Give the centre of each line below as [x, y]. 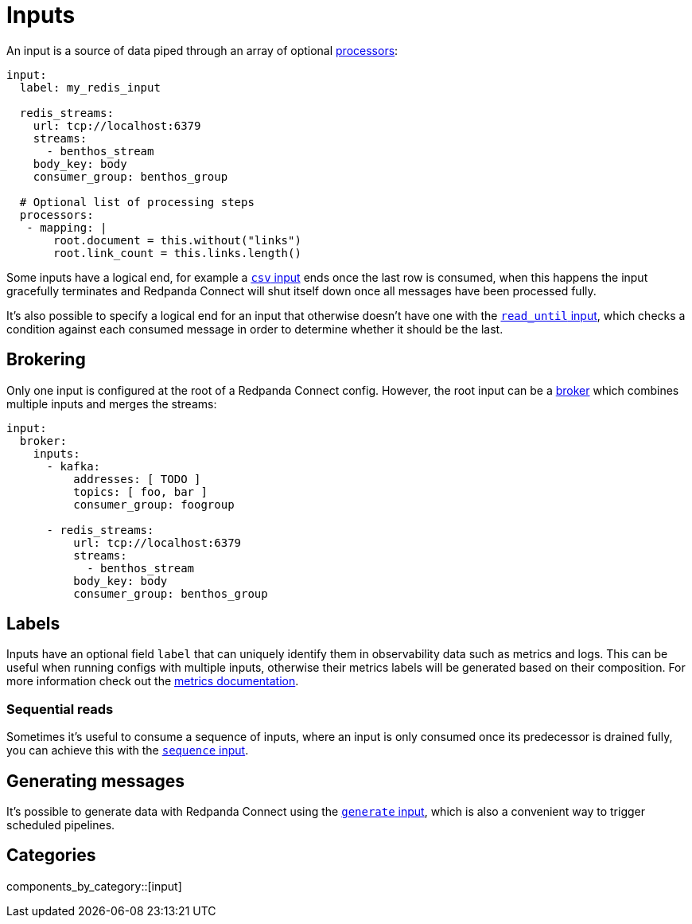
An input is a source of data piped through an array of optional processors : [202, 50]
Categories [51, 856]
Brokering [46, 360]
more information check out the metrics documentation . [153, 681]
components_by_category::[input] [94, 886]
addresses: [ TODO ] [137, 479]
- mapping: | [67, 227]
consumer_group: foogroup [154, 504]
